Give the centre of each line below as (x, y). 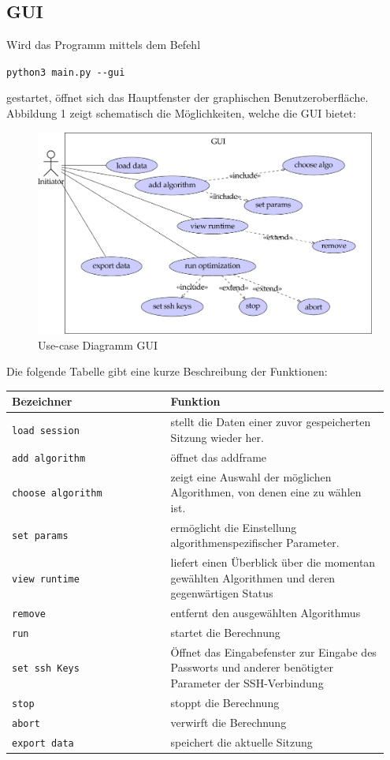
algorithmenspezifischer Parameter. (255, 543)
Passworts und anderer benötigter (252, 667)
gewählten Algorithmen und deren (253, 577)
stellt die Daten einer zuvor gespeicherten (271, 422)
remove (29, 614)
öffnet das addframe (219, 457)
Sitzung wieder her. (217, 437)
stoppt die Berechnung (225, 702)
